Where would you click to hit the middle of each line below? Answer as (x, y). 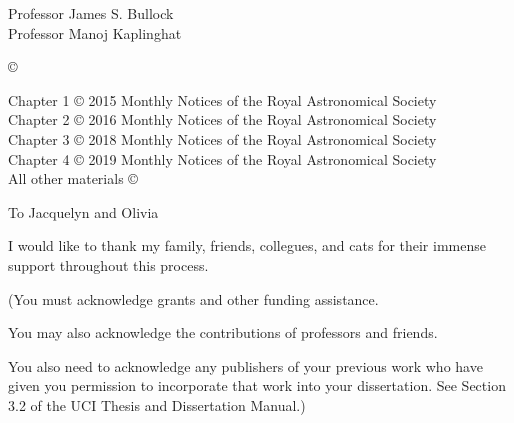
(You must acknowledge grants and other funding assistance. (193, 298)
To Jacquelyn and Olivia (83, 211)
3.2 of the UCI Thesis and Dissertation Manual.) (157, 404)
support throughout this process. (108, 264)
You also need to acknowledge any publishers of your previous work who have (245, 365)
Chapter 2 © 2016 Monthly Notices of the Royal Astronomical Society (222, 119)
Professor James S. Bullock (91, 13)
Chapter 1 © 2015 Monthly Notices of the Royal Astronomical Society (222, 99)
